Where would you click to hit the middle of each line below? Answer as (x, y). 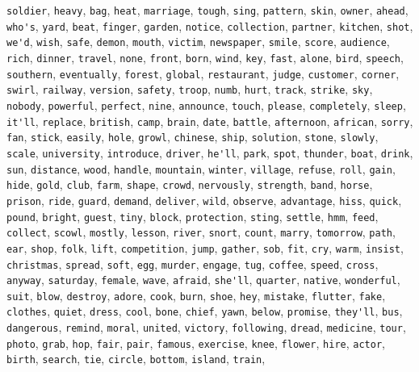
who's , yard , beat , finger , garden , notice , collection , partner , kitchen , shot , (210, 25)
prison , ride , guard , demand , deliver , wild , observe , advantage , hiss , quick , (204, 200)
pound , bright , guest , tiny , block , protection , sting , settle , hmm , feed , (193, 216)
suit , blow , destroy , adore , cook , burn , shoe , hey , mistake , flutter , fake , (196, 295)
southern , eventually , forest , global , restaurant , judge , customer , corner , (203, 73)
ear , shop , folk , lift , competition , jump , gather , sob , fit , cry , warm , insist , (205, 247)
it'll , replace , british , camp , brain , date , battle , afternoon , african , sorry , (210, 121)
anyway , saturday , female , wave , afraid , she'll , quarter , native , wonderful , (203, 280)
